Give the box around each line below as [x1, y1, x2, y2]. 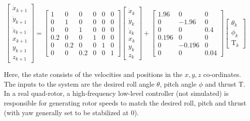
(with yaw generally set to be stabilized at [4, 107, 129, 117]
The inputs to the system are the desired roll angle [4, 78, 155, 89]
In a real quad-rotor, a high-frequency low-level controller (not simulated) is [4, 88, 229, 98]
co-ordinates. [203, 69, 241, 79]
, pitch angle [160, 78, 197, 89]
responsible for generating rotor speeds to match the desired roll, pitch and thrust [4, 98, 247, 108]
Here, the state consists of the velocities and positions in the [4, 69, 183, 79]
